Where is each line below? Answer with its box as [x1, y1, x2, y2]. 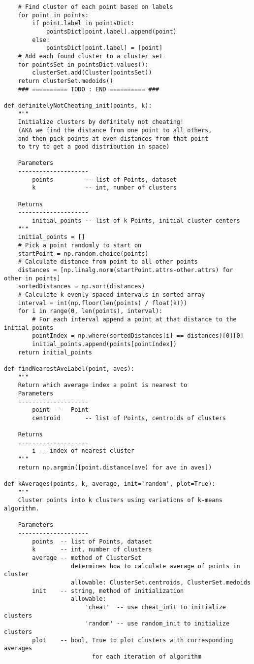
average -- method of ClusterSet [32, 554, 142, 561]
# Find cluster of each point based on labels [18, 3, 173, 10]
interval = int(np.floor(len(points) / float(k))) [18, 299, 188, 307]
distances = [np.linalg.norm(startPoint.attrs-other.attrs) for [18, 267, 233, 273]
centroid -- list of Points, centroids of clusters [32, 414, 226, 422]
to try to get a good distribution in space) [18, 143, 170, 151]
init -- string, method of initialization [32, 587, 184, 594]
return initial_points [18, 349, 92, 356]
